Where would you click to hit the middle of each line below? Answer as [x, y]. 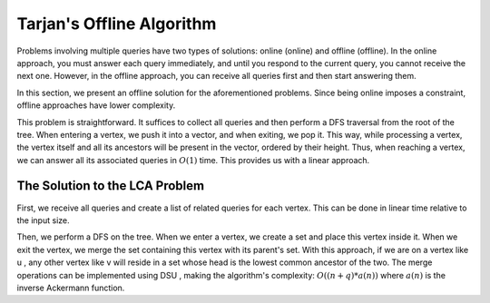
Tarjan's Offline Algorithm [117, 24]
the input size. [43, 220]
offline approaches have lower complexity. [96, 105]
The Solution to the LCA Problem [110, 186]
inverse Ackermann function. [71, 288]
